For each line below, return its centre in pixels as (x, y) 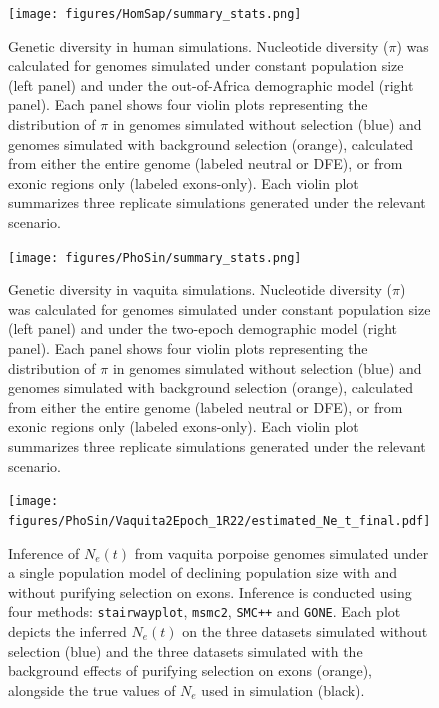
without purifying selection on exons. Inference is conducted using (210, 591)
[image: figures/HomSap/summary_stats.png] (155, 14)
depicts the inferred (67, 630)
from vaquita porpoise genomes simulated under (281, 552)
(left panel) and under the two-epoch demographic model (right (203, 328)
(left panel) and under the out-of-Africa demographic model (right (211, 84)
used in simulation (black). (283, 689)
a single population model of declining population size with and (203, 572)
